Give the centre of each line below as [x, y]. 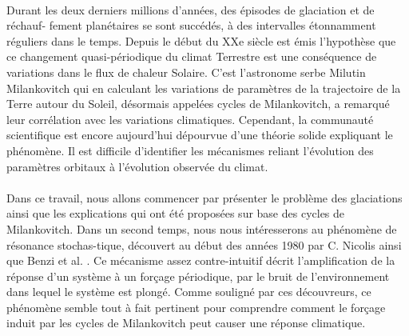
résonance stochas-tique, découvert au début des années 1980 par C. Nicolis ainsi [204, 244]
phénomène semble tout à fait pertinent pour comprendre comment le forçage [196, 307]
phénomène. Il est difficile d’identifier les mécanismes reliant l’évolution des [190, 150]
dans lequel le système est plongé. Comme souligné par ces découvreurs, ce [189, 292]
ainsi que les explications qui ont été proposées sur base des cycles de [176, 213]
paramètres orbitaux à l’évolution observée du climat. [137, 166]
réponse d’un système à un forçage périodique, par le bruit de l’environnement [198, 276]
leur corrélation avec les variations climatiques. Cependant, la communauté [190, 119]
